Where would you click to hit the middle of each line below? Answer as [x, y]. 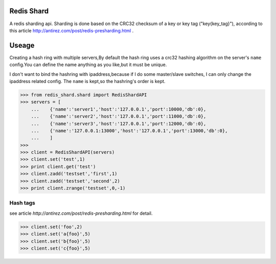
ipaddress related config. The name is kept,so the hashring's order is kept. [87, 81]
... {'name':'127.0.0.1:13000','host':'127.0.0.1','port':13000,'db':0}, [129, 130]
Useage [22, 45]
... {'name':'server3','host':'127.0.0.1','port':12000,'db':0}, [119, 124]
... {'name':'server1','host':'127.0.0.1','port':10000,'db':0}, [119, 109]
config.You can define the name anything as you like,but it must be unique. [88, 65]
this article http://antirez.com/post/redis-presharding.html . [72, 30]
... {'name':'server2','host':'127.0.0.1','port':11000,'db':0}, [119, 116]
